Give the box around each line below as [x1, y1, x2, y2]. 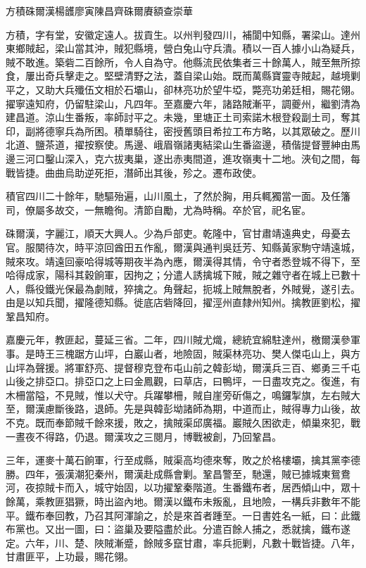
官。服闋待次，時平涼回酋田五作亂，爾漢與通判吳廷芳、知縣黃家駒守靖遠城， [6, 239, 360, 254]
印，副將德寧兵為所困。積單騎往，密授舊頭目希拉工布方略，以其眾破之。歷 [6, 123, 351, 138]
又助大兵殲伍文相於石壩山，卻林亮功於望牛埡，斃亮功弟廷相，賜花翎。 [34, 82, 360, 96]
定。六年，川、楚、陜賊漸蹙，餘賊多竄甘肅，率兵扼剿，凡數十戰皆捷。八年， [6, 535, 360, 550]
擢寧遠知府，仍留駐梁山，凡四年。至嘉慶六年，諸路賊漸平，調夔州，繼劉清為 [6, 96, 360, 111]
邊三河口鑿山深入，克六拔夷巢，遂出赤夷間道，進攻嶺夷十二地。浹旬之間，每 [6, 151, 360, 165]
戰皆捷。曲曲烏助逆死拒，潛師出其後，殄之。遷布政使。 [6, 165, 262, 179]
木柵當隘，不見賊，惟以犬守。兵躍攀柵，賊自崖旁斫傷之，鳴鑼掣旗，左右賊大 [6, 387, 360, 402]
